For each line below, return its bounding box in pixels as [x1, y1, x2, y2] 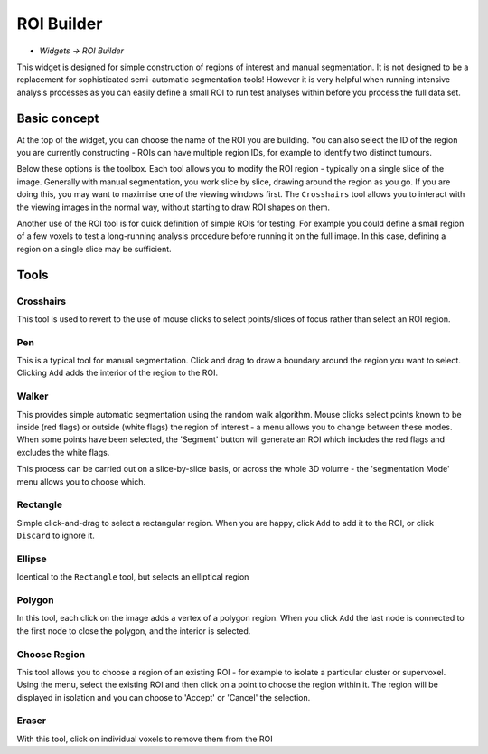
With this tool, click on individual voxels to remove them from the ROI [16, 733, 273, 744]
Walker [16, 390, 49, 402]
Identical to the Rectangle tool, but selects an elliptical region [16, 571, 249, 582]
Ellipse [16, 552, 47, 565]
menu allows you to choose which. [16, 476, 146, 487]
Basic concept [16, 110, 99, 126]
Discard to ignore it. [16, 530, 95, 542]
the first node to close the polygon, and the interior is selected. [16, 625, 251, 636]
